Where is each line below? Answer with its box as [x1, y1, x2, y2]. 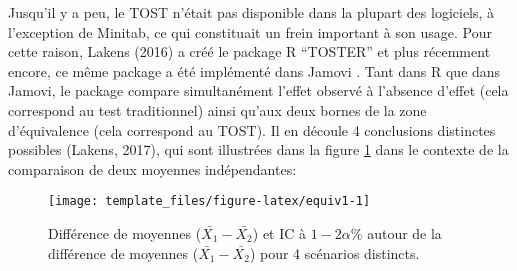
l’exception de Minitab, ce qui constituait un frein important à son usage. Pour [8, 21, 492, 42]
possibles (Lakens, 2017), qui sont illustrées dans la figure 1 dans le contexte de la [8, 139, 509, 160]
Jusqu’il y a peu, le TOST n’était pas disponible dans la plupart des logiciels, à [8, 2, 495, 22]
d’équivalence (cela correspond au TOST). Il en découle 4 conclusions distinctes [8, 119, 496, 140]
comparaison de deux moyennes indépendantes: [8, 158, 297, 179]
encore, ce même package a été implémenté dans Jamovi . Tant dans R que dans [8, 60, 501, 81]
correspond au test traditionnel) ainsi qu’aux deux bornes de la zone [8, 99, 427, 120]
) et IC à [252, 223, 307, 243]
